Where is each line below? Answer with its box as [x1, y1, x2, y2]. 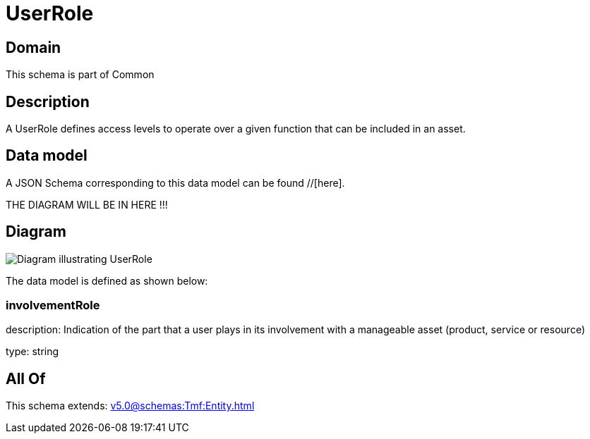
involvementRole [6, 298, 100, 313]
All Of [6, 369, 46, 388]
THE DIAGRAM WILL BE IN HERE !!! [6, 198, 168, 211]
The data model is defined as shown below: [6, 274, 208, 287]
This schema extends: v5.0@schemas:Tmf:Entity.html [6, 400, 255, 412]
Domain [6, 38, 61, 56]
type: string [6, 345, 59, 358]
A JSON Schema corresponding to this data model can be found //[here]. [6, 176, 345, 189]
